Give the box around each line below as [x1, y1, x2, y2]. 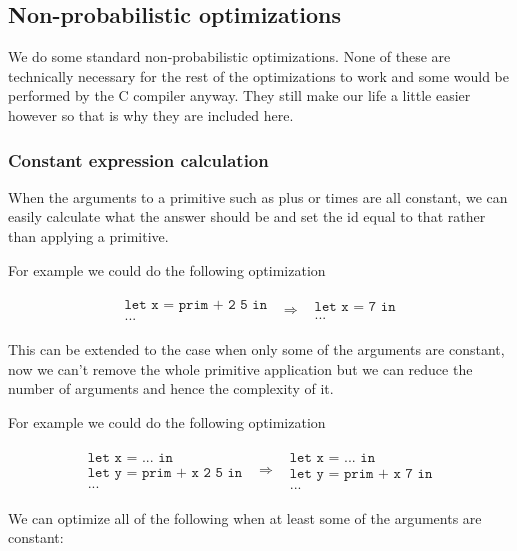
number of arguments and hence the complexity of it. [8, 378, 334, 399]
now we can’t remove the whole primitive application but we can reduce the [8, 358, 473, 379]
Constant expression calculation [8, 147, 269, 172]
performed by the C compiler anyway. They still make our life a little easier [8, 85, 471, 106]
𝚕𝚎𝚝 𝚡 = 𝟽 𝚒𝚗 [314, 300, 396, 315]
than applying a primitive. [8, 225, 169, 246]
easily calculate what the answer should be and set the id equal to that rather [8, 206, 486, 227]
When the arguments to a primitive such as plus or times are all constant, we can [8, 186, 508, 207]
